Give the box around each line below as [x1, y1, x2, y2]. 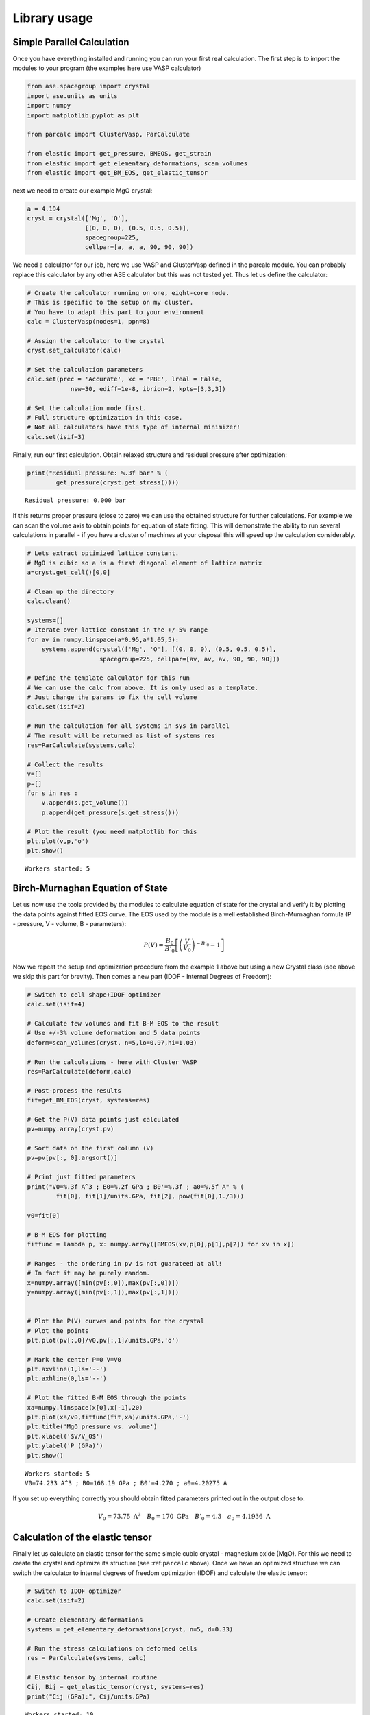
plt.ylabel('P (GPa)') [27, 1442, 103, 1450]
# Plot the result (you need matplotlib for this [27, 827, 197, 836]
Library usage [12, 10, 94, 25]
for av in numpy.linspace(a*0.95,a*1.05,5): [27, 635, 180, 643]
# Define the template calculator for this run [27, 674, 190, 682]
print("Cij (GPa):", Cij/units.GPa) [27, 1692, 151, 1701]
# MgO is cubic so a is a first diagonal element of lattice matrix [27, 559, 262, 567]
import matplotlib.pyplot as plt [27, 111, 140, 119]
